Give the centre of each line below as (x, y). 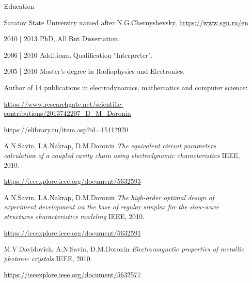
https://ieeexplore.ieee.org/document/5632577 (72, 275)
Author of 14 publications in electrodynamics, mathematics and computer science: (126, 87)
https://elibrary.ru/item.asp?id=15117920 (66, 129)
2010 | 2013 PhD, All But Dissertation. (62, 39)
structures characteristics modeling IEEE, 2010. (74, 216)
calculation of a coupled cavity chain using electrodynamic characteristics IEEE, (122, 155)
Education (19, 6)
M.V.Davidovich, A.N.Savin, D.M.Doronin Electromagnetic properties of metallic (124, 249)
